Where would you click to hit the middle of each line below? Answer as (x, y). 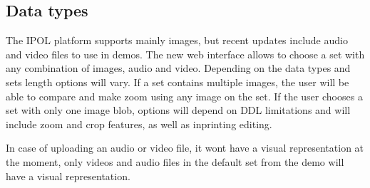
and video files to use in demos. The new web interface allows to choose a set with (185, 54)
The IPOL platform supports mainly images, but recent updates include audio (177, 40)
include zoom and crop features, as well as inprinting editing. (139, 124)
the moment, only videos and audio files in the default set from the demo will (175, 161)
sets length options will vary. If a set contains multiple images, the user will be (178, 82)
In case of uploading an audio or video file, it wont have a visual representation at (185, 148)
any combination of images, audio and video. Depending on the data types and (178, 68)
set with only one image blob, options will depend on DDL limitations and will (178, 110)
